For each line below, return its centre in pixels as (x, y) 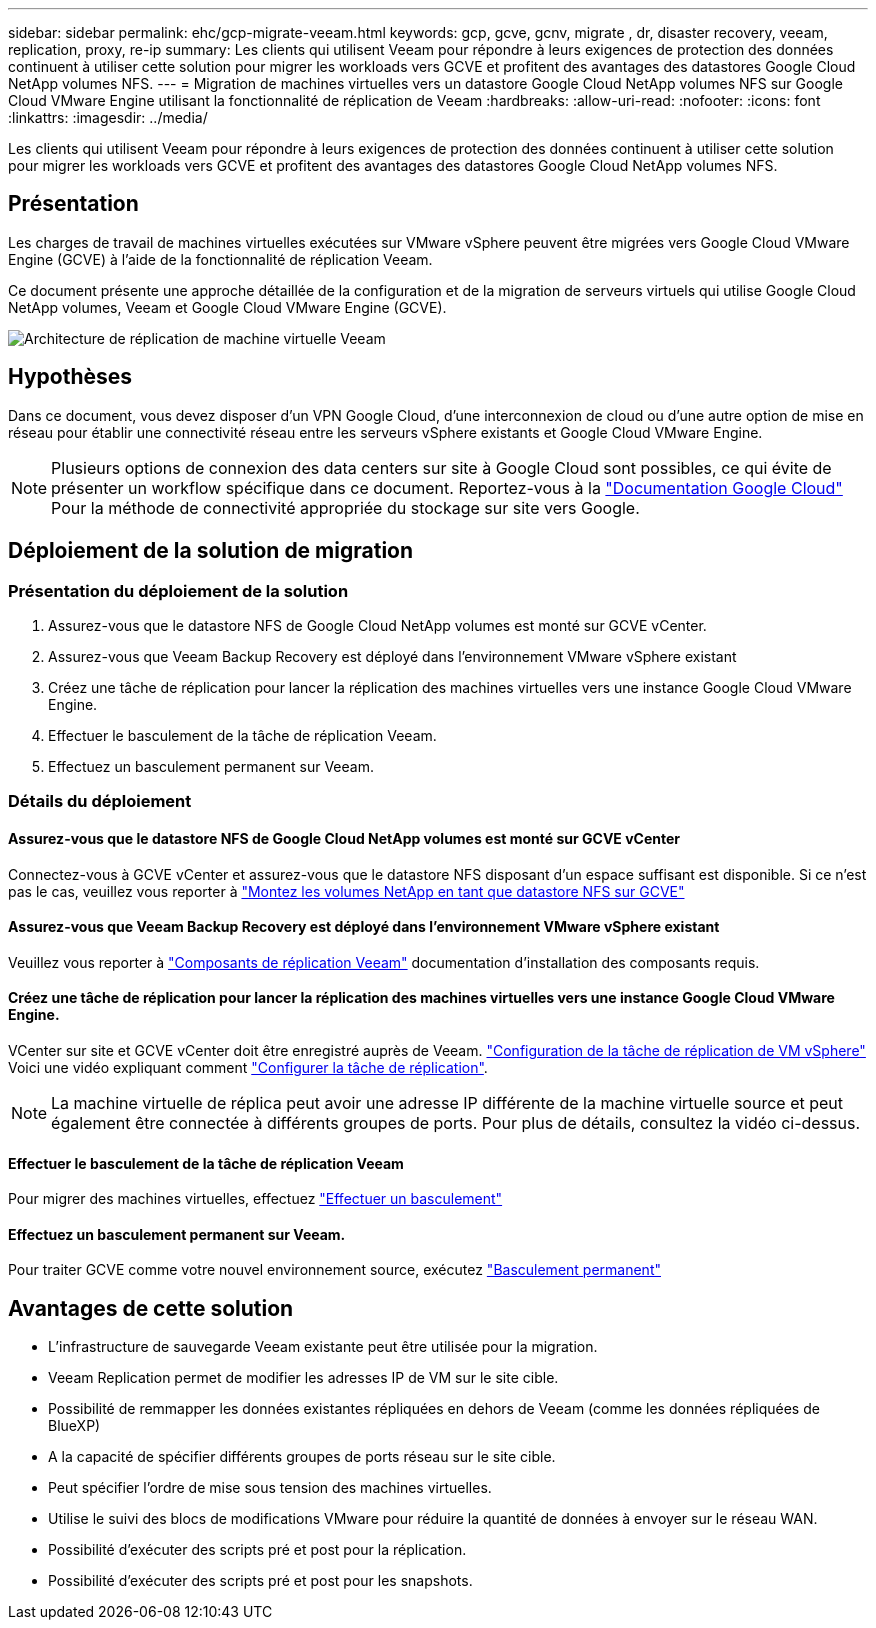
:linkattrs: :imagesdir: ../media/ (108, 117)
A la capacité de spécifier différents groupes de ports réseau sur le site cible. (302, 1457)
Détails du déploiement (100, 801)
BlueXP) (74, 1426)
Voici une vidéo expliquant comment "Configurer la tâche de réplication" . (248, 1067)
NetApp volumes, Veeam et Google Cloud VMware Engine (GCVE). (227, 307)
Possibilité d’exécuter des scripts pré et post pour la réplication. (257, 1550)
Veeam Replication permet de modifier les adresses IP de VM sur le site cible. (303, 1378)
